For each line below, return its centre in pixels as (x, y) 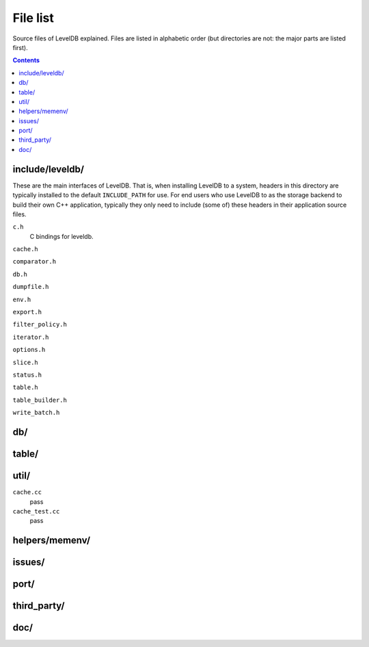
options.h (29, 350)
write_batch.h (36, 413)
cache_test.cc (36, 511)
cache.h (26, 249)
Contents (26, 60)
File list (33, 18)
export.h (27, 312)
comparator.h (35, 262)
